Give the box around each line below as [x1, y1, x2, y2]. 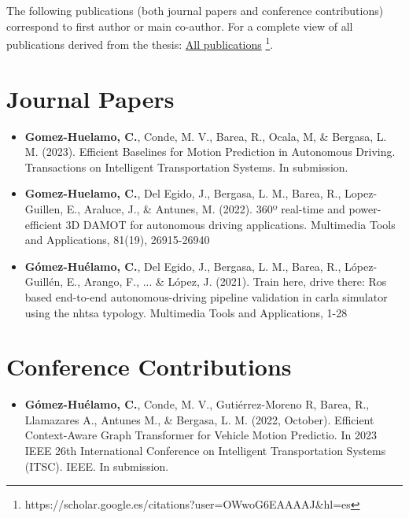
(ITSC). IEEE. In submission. [24, 457, 169, 474]
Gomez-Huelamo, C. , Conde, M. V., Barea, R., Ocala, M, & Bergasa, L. [24, 128, 387, 144]
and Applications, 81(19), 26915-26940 [24, 231, 210, 248]
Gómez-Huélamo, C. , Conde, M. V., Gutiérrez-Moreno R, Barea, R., [24, 396, 370, 413]
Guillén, [24, 273, 64, 290]
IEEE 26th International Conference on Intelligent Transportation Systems [24, 442, 386, 458]
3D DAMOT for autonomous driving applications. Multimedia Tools [65, 216, 396, 232]
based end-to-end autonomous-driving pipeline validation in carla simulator [24, 288, 388, 305]
